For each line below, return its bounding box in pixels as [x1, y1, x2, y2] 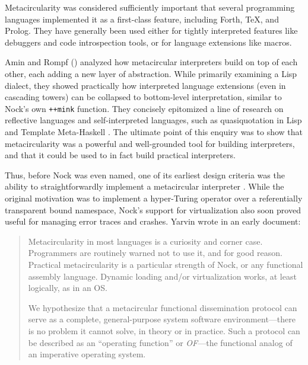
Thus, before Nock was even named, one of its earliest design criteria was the [5, 168, 285, 181]
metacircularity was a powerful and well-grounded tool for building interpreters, [5, 137, 295, 149]
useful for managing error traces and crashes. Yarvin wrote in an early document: [5, 215, 301, 228]
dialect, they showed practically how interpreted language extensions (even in [5, 79, 286, 91]
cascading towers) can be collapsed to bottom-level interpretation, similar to [5, 91, 282, 103]
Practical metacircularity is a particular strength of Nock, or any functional [28, 258, 303, 270]
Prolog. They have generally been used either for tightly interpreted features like [5, 24, 298, 37]
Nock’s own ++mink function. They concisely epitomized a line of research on [5, 102, 284, 114]
